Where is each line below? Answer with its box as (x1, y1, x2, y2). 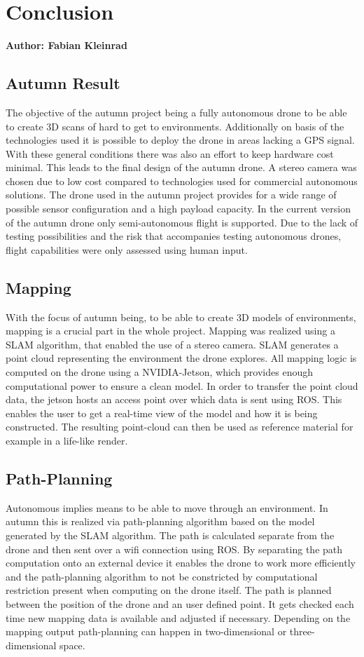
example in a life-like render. (6, 433, 128, 447)
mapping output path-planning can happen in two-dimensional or (6, 624, 287, 639)
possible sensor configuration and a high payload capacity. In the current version (6, 201, 351, 216)
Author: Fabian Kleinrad (6, 38, 127, 53)
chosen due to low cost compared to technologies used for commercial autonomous (6, 173, 358, 188)
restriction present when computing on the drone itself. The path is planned (6, 583, 332, 597)
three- (289, 624, 315, 639)
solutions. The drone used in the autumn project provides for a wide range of (6, 187, 337, 202)
